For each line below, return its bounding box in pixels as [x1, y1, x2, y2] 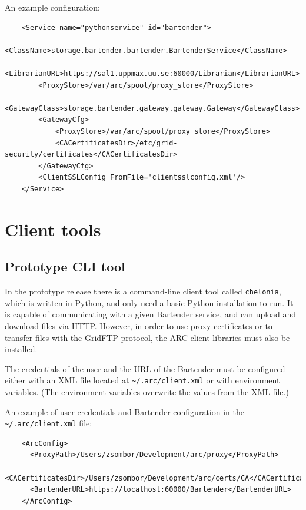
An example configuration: [5, 1, 100, 13]
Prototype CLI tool [5, 257, 125, 276]
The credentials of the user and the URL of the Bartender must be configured [5, 362, 285, 375]
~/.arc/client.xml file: [5, 417, 92, 429]
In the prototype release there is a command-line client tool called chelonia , [5, 285, 281, 297]
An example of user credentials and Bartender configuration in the [5, 405, 244, 418]
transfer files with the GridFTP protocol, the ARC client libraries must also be [5, 331, 290, 343]
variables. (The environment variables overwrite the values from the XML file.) [5, 385, 289, 398]
